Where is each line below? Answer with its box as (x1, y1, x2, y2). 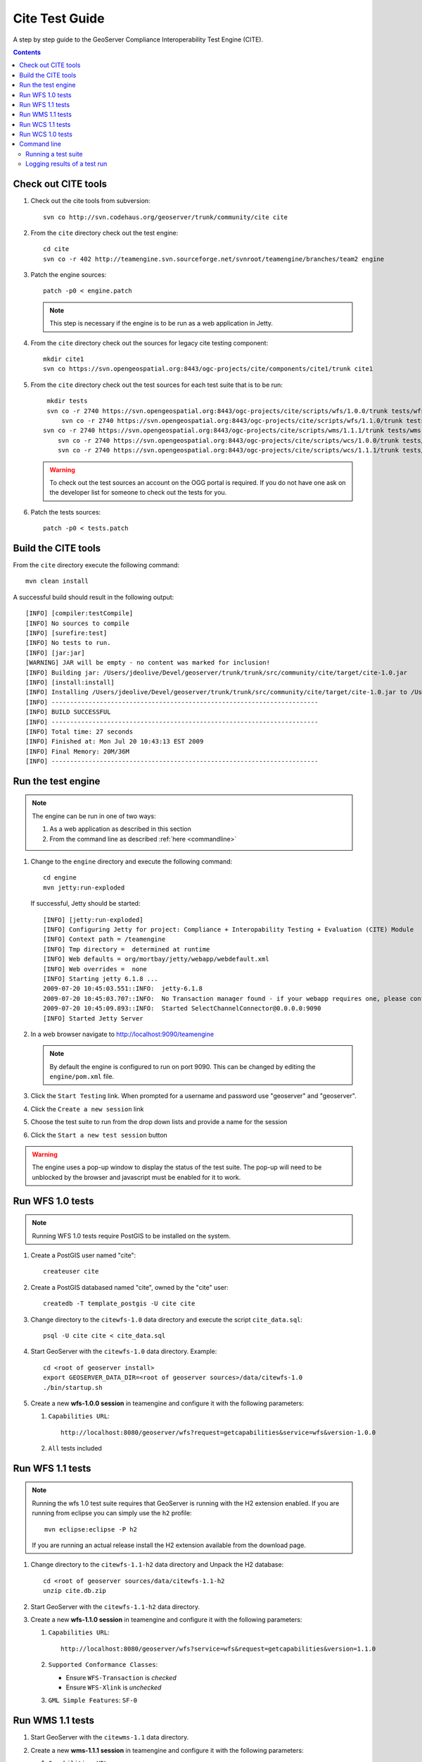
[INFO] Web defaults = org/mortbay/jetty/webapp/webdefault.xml (43, 955, 270, 963)
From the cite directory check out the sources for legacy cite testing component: (30, 338, 269, 347)
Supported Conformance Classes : (48, 1661, 158, 1669)
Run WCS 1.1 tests (19, 120, 71, 128)
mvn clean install (25, 577, 89, 585)
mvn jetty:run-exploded (43, 883, 125, 892)
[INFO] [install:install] (25, 678, 115, 686)
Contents (13, 48, 41, 56)
